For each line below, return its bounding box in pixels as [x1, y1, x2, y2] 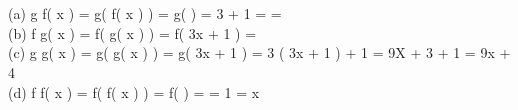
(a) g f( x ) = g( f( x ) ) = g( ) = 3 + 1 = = [8, 3, 282, 24]
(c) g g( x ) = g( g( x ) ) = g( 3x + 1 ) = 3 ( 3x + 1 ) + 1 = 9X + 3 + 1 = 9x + [8, 42, 511, 63]
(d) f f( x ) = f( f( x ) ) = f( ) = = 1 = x [8, 81, 260, 102]
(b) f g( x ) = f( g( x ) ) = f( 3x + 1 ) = [8, 22, 257, 43]
